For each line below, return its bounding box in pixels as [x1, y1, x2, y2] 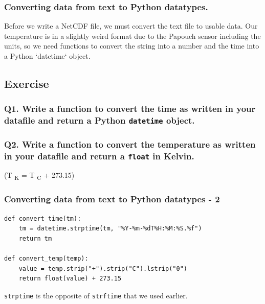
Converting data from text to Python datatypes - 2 [4, 193, 220, 205]
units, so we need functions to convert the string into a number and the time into [4, 40, 259, 51]
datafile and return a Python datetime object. [4, 114, 195, 127]
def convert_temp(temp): [4, 255, 89, 263]
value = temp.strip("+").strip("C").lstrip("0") [18, 265, 187, 272]
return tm [18, 235, 52, 242]
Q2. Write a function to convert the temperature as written [4, 137, 256, 150]
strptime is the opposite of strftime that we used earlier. [4, 290, 188, 300]
